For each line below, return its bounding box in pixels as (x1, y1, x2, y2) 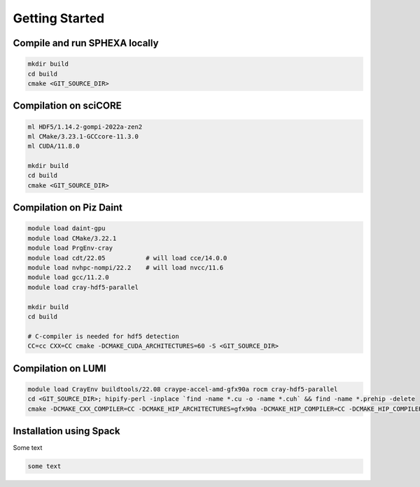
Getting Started (13, 10, 105, 26)
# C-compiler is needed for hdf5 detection (27, 332, 180, 340)
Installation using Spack (13, 425, 120, 437)
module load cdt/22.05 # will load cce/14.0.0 (27, 254, 227, 262)
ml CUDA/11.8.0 (27, 142, 80, 150)
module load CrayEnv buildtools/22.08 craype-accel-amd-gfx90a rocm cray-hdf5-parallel (27, 385, 338, 393)
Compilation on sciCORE (13, 100, 122, 112)
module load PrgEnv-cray (27, 244, 113, 252)
